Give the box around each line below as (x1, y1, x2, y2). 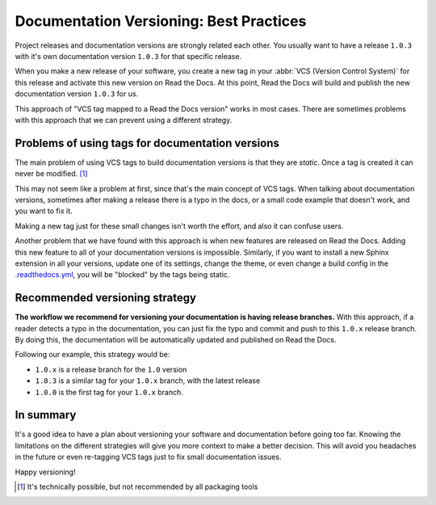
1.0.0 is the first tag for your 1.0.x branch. (35, 387, 183, 397)
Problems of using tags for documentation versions (15, 136, 280, 149)
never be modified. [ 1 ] (15, 169, 88, 179)
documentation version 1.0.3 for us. (15, 89, 139, 99)
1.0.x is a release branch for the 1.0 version (35, 364, 187, 374)
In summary (15, 408, 77, 422)
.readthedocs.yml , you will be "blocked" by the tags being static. (15, 270, 230, 280)
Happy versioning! (15, 467, 76, 477)
